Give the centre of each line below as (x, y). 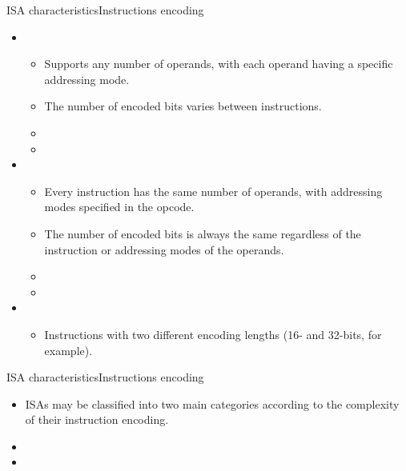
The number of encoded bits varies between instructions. (183, 106)
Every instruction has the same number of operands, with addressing (213, 191)
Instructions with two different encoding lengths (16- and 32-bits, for (213, 334)
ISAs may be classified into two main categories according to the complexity (212, 403)
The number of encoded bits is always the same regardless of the (203, 233)
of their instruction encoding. (97, 419)
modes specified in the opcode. (119, 207)
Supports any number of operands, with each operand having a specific (219, 64)
